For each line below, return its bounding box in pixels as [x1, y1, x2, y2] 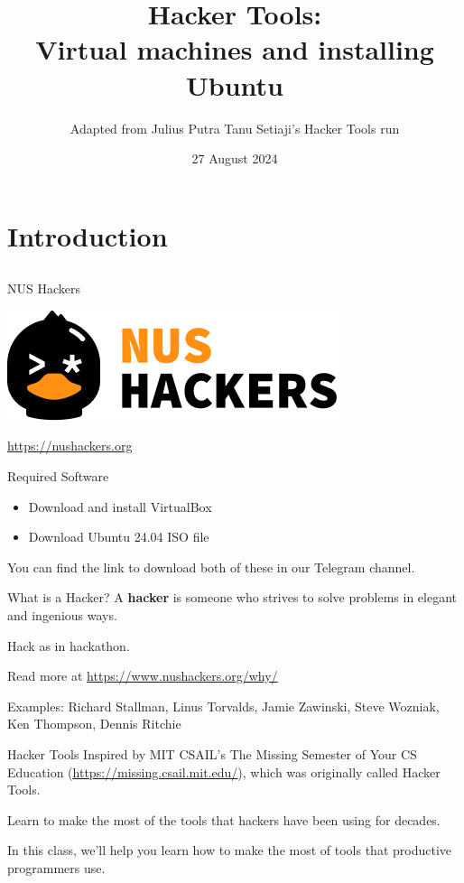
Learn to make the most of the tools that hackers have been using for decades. [7, 810, 441, 829]
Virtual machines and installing [35, 31, 434, 68]
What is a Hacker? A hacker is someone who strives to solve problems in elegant [7, 588, 458, 607]
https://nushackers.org [7, 436, 133, 455]
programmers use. [7, 858, 106, 877]
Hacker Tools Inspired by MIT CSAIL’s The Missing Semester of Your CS [7, 744, 417, 763]
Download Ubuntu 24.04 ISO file [28, 527, 209, 546]
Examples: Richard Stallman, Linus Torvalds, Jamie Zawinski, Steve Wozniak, [7, 696, 440, 715]
